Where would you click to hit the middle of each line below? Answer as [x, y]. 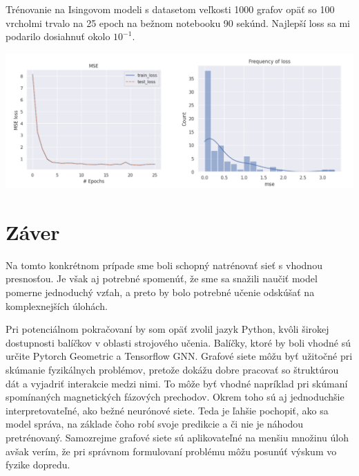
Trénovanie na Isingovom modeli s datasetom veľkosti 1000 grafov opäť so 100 [170, 9]
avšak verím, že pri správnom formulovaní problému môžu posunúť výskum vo [171, 451]
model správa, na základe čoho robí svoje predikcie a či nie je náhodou [155, 424]
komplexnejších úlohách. [57, 305]
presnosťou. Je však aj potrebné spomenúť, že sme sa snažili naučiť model [162, 278]
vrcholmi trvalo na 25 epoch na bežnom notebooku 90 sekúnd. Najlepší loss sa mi [178, 22]
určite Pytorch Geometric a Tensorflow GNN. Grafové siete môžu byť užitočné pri [179, 356]
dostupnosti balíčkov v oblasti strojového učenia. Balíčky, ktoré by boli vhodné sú [178, 342]
